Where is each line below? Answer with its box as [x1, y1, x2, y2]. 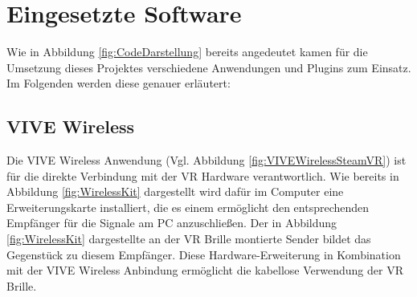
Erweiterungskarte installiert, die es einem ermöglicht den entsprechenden [6, 198, 370, 215]
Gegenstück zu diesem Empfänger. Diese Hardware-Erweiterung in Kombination [6, 246, 401, 262]
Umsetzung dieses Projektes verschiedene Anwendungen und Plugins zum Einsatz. [6, 59, 411, 75]
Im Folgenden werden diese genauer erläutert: [6, 75, 231, 92]
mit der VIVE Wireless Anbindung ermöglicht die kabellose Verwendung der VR [6, 262, 403, 279]
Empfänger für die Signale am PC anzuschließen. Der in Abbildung [6, 214, 337, 231]
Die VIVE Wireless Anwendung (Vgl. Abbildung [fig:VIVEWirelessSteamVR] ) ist [6, 152, 407, 169]
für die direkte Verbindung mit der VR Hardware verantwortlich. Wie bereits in [6, 167, 399, 184]
